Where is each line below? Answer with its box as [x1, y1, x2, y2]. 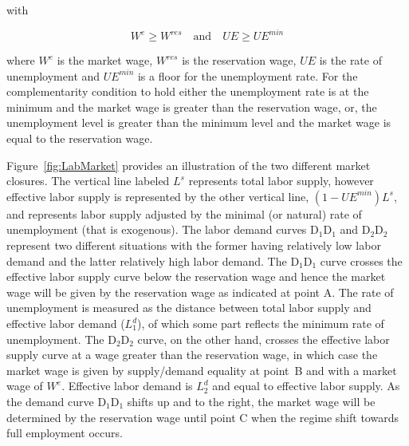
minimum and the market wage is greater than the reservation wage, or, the [6, 98, 377, 115]
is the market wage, [57, 52, 153, 69]
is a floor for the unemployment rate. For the [137, 67, 358, 84]
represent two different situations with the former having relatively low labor [6, 237, 381, 254]
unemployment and [6, 67, 100, 84]
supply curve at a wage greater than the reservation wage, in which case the [6, 346, 378, 363]
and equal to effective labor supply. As [212, 377, 400, 394]
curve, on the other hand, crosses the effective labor [137, 330, 390, 347]
